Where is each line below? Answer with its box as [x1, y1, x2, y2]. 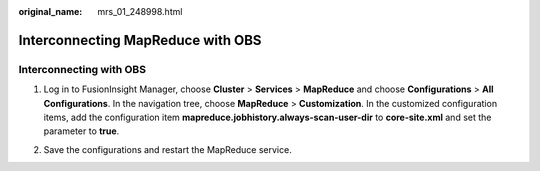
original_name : [18, 6, 83, 17]
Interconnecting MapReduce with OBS [18, 31, 262, 49]
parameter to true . [43, 125, 120, 137]
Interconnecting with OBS [18, 62, 147, 76]
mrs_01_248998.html [97, 6, 183, 17]
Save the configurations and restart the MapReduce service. [43, 143, 292, 155]
